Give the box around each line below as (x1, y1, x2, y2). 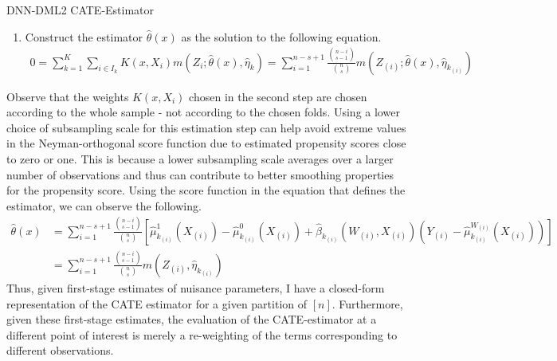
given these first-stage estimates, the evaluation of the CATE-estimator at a (6, 311, 377, 328)
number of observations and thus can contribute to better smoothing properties (6, 166, 394, 182)
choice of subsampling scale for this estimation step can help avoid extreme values (6, 119, 406, 135)
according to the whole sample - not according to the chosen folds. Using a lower (6, 104, 400, 120)
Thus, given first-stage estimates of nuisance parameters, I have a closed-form (6, 279, 385, 296)
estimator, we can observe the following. (6, 197, 202, 214)
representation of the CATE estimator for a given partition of (6, 295, 308, 312)
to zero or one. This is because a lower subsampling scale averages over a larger (6, 150, 394, 167)
